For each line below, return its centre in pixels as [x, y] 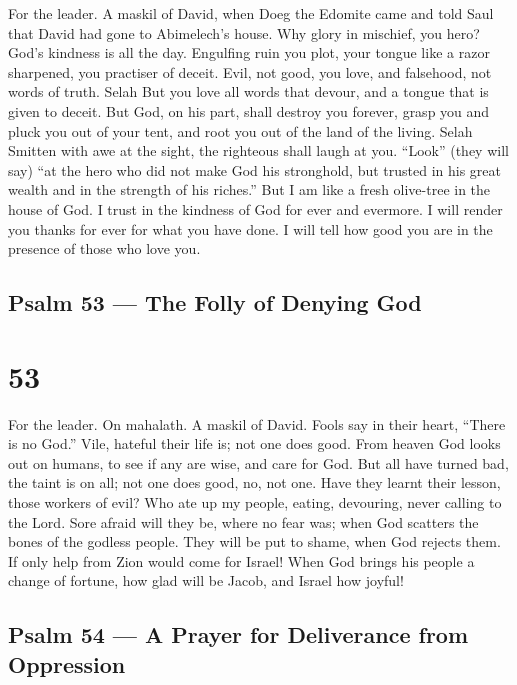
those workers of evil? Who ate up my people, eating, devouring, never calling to [255, 502]
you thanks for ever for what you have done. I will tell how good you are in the [250, 228]
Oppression [67, 663]
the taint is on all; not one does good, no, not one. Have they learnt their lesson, [254, 482]
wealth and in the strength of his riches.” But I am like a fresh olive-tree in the [249, 189]
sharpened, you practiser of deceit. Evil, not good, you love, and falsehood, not [250, 71]
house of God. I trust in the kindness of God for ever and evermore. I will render [255, 208]
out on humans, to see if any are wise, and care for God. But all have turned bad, [258, 462]
